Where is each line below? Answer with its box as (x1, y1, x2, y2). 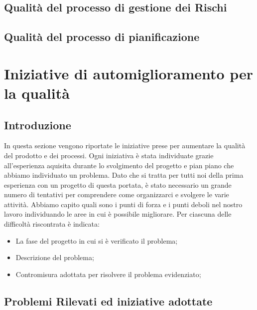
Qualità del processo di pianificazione (4, 29, 200, 44)
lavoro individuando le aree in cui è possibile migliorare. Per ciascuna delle (4, 209, 232, 219)
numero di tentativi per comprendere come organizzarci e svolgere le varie (4, 189, 229, 200)
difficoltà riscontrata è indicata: (4, 219, 100, 229)
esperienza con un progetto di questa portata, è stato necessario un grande (4, 179, 232, 190)
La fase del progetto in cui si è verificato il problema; (15, 235, 178, 246)
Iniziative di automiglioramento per (4, 63, 254, 83)
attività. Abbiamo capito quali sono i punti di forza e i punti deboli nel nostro (4, 199, 243, 209)
